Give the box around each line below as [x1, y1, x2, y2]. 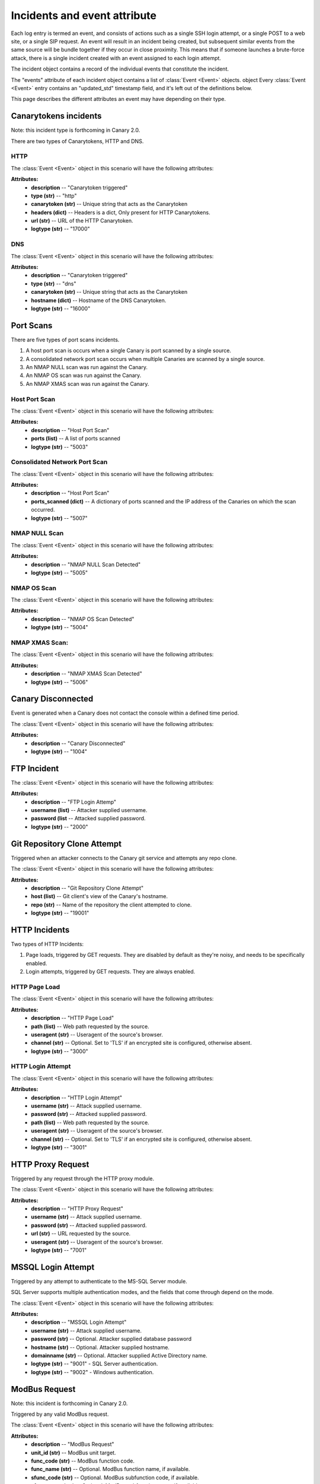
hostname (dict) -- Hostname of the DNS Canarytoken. [31, 297, 167, 304]
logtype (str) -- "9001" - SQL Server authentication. [31, 1360, 158, 1368]
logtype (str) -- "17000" [31, 226, 90, 233]
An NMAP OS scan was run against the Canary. [25, 372, 142, 379]
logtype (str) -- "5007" [31, 514, 88, 522]
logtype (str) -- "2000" [31, 823, 88, 830]
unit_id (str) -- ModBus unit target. [31, 1449, 116, 1456]
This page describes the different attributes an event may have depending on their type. [11, 96, 226, 103]
